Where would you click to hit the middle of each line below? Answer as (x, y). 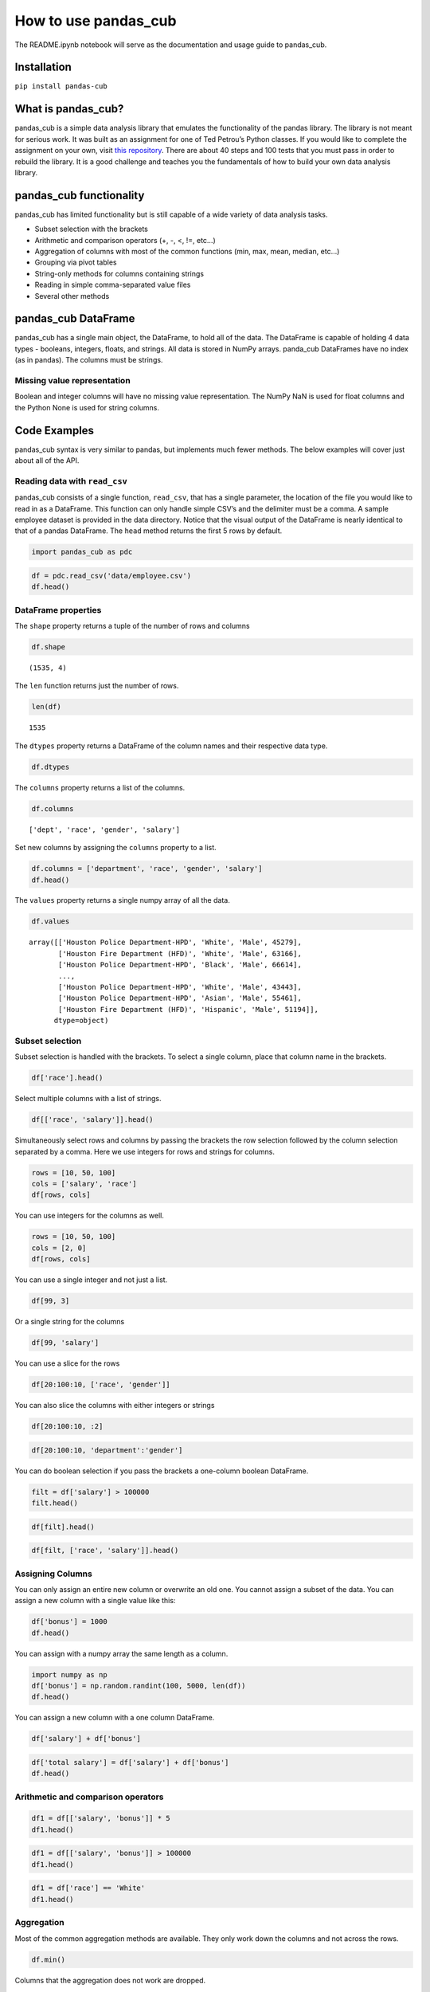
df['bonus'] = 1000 (69, 1622)
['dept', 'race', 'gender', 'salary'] (105, 829)
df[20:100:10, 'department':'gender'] (107, 1450)
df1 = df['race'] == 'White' (88, 1888)
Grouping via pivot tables (76, 262)
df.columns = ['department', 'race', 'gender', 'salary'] (147, 869)
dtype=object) (81, 1021)
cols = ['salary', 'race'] (84, 1184)
